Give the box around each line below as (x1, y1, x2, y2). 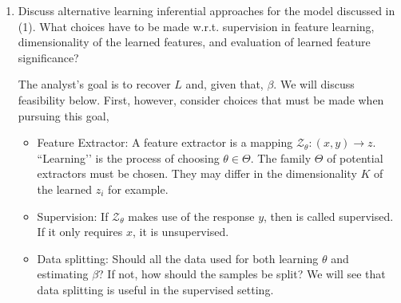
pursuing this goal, (18, 107, 109, 124)
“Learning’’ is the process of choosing (37, 149, 220, 166)
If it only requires (37, 223, 123, 240)
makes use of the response (128, 207, 255, 224)
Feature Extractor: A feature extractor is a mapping (37, 134, 293, 151)
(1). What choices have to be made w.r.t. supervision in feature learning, (18, 18, 375, 34)
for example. (108, 180, 169, 197)
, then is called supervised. (264, 207, 394, 224)
